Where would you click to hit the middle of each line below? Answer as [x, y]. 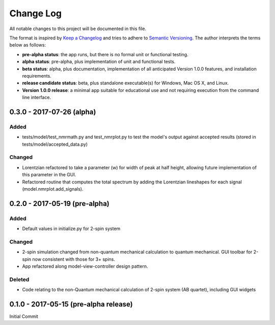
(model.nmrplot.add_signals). [53, 189]
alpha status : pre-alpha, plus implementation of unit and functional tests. [99, 62]
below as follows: [28, 45]
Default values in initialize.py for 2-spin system [71, 229]
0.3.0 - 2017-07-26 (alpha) [53, 112]
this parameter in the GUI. [49, 175]
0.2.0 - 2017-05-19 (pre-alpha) [59, 204]
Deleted [19, 280]
